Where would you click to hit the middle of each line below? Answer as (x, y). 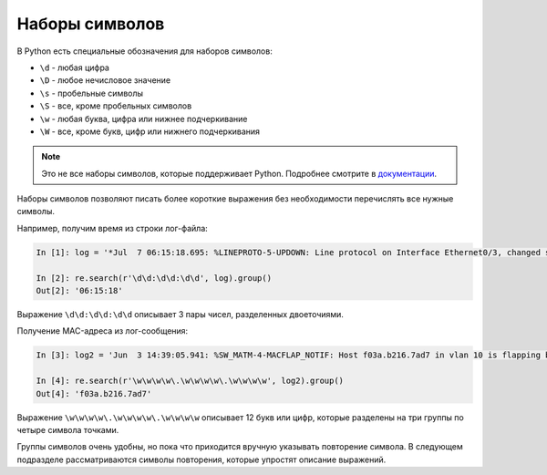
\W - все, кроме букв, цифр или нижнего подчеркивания (150, 131)
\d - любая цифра (74, 67)
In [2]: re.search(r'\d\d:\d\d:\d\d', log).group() (154, 278)
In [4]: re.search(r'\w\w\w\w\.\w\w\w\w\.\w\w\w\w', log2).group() (190, 381)
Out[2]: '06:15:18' (79, 290)
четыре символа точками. (68, 429)
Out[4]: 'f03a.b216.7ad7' (94, 393)
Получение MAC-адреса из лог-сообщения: (103, 331)
